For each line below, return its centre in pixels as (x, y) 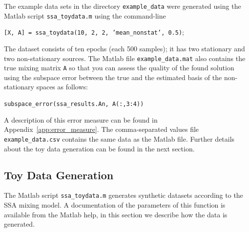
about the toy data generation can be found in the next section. (99, 148)
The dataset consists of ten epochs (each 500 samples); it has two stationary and (124, 48)
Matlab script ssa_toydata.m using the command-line (85, 15)
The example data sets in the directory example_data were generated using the (123, 6)
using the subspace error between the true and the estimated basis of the (113, 77)
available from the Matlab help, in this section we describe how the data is (116, 214)
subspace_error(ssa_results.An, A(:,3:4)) (74, 104)
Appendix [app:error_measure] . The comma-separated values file (102, 129)
